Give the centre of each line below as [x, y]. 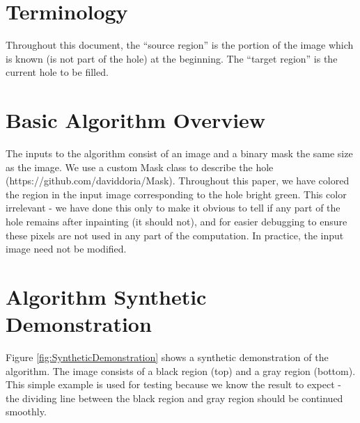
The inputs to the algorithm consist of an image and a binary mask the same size [179, 153]
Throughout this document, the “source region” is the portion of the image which [180, 45]
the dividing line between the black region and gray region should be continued [174, 398]
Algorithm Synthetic [106, 296]
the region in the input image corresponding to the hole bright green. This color [176, 194]
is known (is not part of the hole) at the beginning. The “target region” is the [172, 58]
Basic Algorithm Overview [136, 120]
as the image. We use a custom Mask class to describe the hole [140, 167]
